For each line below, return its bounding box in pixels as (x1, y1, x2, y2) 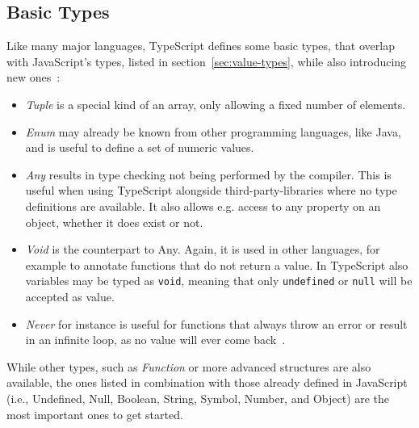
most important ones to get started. (6, 405, 183, 422)
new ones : (6, 69, 61, 86)
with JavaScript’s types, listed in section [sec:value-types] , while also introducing (6, 52, 407, 69)
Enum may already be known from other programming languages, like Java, (25, 123, 401, 140)
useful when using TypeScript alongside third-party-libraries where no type (25, 182, 397, 199)
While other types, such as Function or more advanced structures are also (6, 358, 371, 375)
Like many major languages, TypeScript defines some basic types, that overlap (6, 37, 395, 54)
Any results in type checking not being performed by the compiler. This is (25, 166, 392, 183)
